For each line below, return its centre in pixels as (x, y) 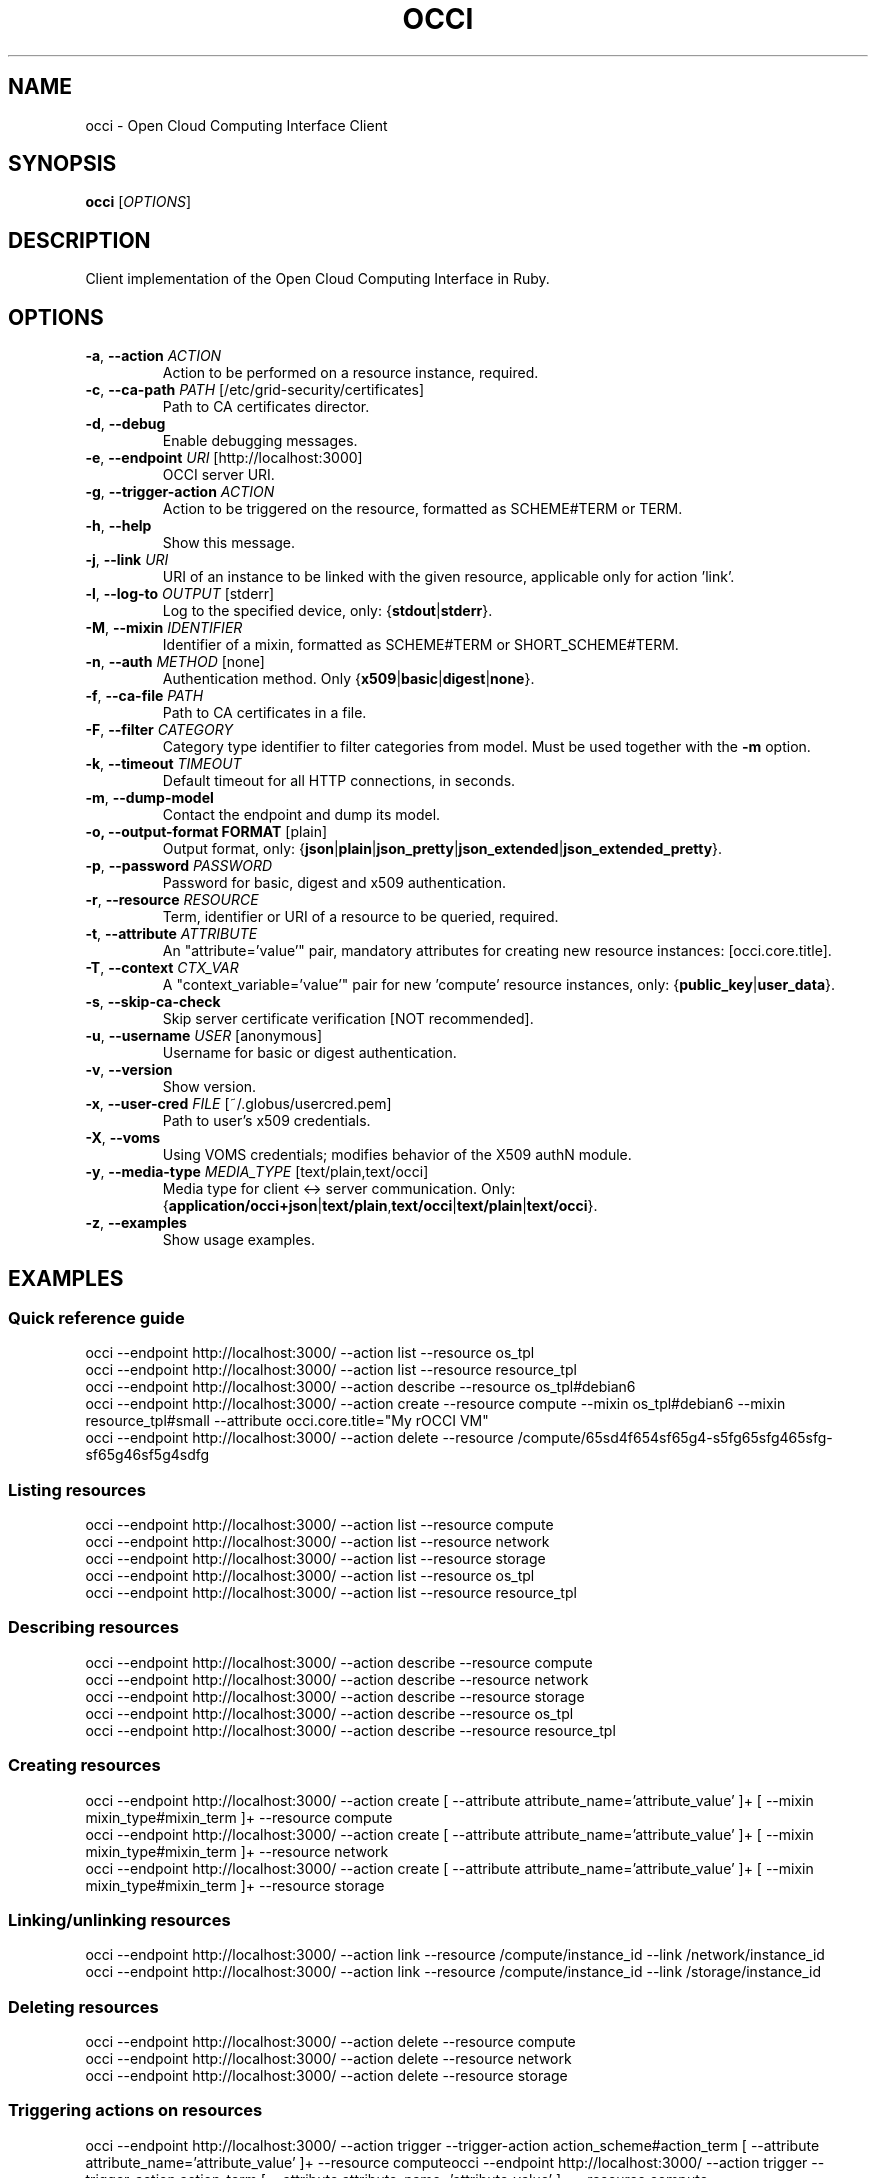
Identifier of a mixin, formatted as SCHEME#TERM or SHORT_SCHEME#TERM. (420, 645)
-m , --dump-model (149, 798)
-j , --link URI (127, 560)
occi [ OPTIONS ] (138, 202)
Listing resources (77, 1489)
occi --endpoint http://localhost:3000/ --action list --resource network (317, 1542)
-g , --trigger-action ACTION (180, 492)
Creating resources (84, 1765)
